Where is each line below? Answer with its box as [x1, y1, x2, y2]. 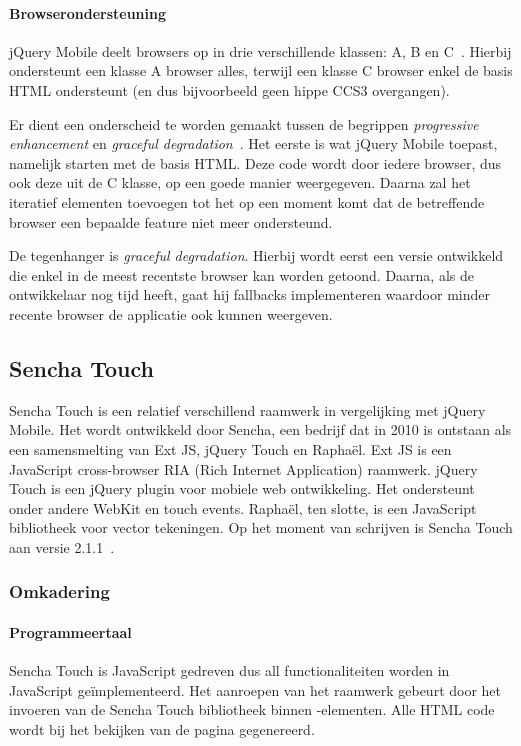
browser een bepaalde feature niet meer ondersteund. [9, 211, 333, 232]
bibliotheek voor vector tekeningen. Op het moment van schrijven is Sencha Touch [9, 517, 513, 538]
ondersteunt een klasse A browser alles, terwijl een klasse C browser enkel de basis [9, 60, 513, 81]
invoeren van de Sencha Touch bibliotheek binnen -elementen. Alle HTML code [9, 699, 495, 720]
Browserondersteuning [9, 2, 166, 23]
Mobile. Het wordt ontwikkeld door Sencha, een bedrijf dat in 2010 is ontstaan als [9, 419, 512, 440]
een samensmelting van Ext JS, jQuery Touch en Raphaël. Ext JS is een [9, 438, 452, 459]
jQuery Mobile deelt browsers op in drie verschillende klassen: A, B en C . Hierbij [9, 40, 512, 61]
